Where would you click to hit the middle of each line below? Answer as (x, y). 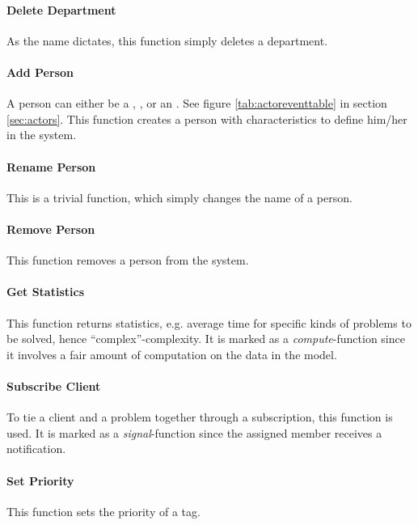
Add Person (40, 72)
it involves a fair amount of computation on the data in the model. (172, 354)
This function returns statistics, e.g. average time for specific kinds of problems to (209, 322)
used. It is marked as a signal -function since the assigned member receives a (194, 432)
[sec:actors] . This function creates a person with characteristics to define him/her (207, 119)
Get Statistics (45, 292)
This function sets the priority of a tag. (103, 511)
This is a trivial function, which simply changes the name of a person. (179, 197)
